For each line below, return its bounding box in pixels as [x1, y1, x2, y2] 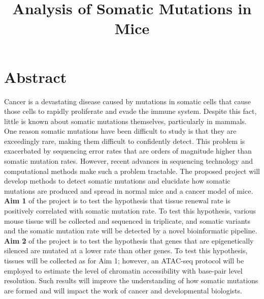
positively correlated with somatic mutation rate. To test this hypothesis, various [4, 205, 256, 216]
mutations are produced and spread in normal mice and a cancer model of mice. [4, 185, 253, 196]
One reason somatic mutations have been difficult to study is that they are [4, 126, 237, 136]
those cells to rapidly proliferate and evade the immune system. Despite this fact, [4, 106, 257, 116]
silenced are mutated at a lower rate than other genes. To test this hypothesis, [4, 245, 248, 256]
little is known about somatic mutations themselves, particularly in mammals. [4, 115, 247, 126]
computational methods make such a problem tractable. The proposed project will [4, 165, 260, 176]
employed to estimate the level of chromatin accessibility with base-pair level [4, 265, 243, 276]
